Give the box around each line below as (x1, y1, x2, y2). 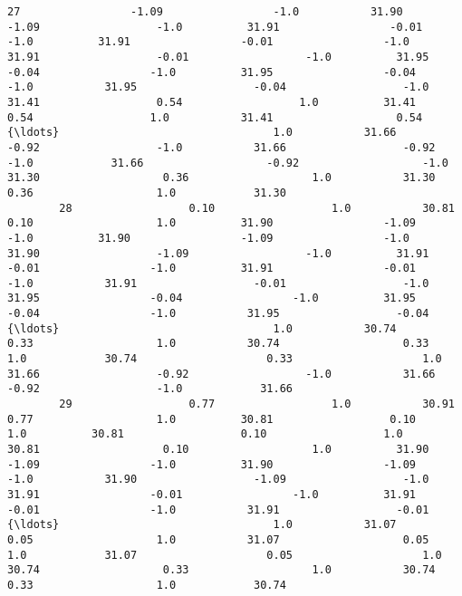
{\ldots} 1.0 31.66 (7, 126, 397, 139)
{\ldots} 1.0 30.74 (7, 322, 397, 335)
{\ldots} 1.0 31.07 (7, 518, 397, 532)
